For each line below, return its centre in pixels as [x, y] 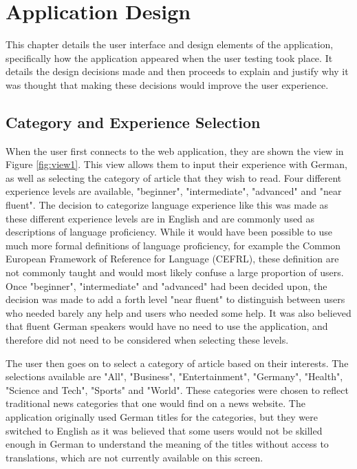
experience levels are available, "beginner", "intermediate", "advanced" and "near [174, 191]
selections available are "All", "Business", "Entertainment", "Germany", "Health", [174, 376]
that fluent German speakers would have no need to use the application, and [167, 326]
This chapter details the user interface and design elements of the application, [170, 44]
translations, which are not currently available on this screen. [134, 457]
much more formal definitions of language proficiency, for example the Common [173, 245]
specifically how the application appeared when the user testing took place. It [169, 58]
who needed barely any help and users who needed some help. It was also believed [178, 312]
